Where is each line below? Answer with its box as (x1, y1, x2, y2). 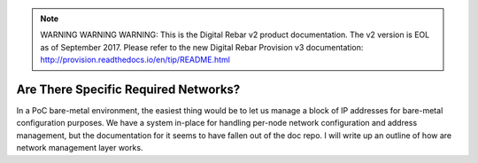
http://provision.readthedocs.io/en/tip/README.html (40, 54, 230, 66)
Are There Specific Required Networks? (16, 81, 241, 97)
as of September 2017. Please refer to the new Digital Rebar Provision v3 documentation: (40, 42, 364, 52)
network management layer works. (16, 143, 143, 153)
